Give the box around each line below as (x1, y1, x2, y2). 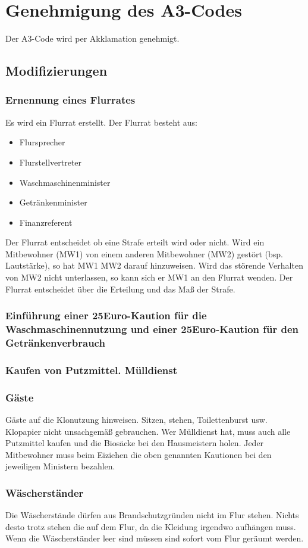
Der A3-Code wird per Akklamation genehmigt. (5, 32, 180, 45)
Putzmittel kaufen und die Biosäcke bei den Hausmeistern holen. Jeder (5, 437, 264, 449)
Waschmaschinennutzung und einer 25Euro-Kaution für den (5, 322, 299, 337)
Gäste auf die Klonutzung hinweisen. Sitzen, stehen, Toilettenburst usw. (5, 413, 268, 425)
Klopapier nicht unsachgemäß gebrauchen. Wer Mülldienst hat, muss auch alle (5, 425, 291, 437)
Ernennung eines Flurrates (5, 92, 136, 107)
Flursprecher (19, 136, 65, 148)
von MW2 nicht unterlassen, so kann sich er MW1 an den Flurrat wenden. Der (5, 271, 293, 284)
